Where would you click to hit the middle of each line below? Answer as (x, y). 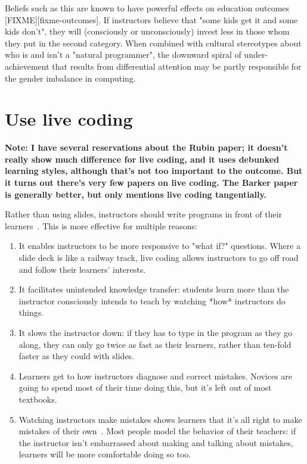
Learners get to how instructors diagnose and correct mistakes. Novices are (156, 376)
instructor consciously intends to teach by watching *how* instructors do (152, 300)
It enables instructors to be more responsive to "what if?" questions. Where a (160, 246)
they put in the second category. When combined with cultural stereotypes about (153, 43)
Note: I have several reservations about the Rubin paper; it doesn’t (146, 147)
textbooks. (38, 399)
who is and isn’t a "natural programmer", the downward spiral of (123, 55)
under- (256, 55)
